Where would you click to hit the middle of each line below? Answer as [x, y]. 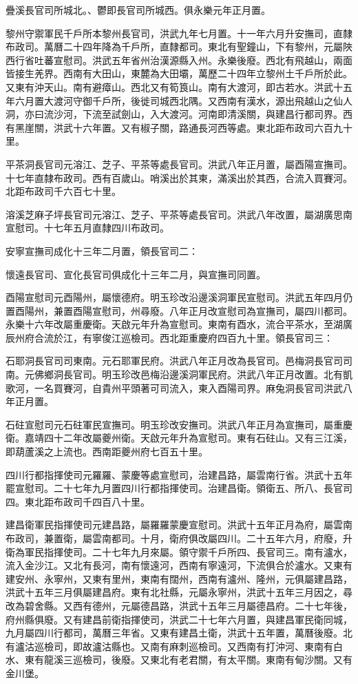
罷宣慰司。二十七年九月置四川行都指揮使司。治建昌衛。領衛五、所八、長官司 [179, 488]
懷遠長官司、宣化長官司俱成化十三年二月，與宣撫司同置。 [136, 274]
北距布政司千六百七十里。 [63, 191]
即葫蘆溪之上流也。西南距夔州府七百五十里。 [107, 452]
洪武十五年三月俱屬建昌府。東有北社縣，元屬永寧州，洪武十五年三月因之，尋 [179, 592]
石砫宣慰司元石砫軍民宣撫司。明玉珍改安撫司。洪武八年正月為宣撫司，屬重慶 [179, 424]
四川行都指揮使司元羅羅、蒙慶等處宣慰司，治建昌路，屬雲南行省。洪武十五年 [179, 474]
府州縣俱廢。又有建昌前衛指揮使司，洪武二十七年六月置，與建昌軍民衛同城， [179, 619]
